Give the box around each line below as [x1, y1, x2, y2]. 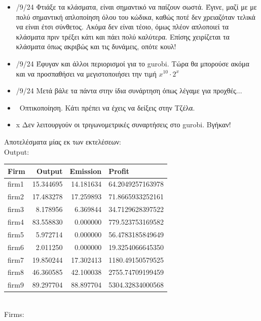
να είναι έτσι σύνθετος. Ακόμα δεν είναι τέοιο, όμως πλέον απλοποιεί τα [16, 21, 229, 32]
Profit [108, 165, 130, 176]
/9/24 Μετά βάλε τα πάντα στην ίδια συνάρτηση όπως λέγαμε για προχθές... [16, 85, 242, 96]
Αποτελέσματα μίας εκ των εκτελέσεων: [4, 136, 121, 147]
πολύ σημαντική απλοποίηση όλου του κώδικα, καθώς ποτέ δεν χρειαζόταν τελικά [16, 11, 255, 22]
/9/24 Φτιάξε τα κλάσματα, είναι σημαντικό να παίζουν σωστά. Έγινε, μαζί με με [16, 2, 257, 12]
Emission [69, 165, 102, 176]
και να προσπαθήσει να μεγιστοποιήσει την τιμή [16, 68, 157, 79]
